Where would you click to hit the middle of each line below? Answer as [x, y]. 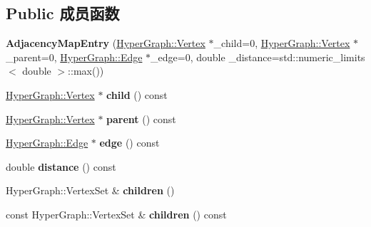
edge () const [129, 143]
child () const [137, 94]
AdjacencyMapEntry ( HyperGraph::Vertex [106, 43]
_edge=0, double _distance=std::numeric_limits [258, 57]
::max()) [86, 71]
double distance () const [61, 166]
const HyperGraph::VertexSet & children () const [116, 214]
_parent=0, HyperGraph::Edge [74, 57]
